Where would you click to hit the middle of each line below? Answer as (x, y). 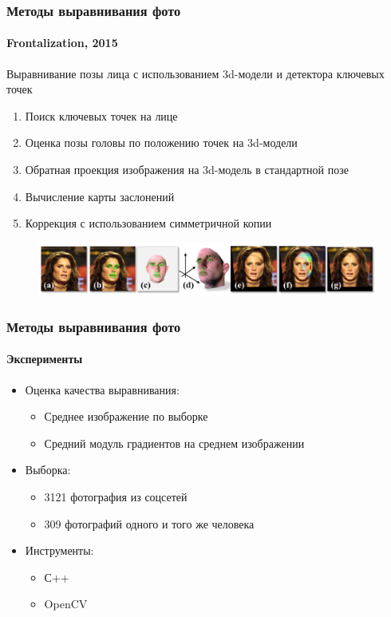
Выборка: (48, 470)
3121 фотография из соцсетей (116, 497)
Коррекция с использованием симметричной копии (148, 223)
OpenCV (66, 604)
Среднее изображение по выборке (126, 416)
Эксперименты (45, 359)
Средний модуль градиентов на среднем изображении (174, 443)
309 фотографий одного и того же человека (149, 523)
